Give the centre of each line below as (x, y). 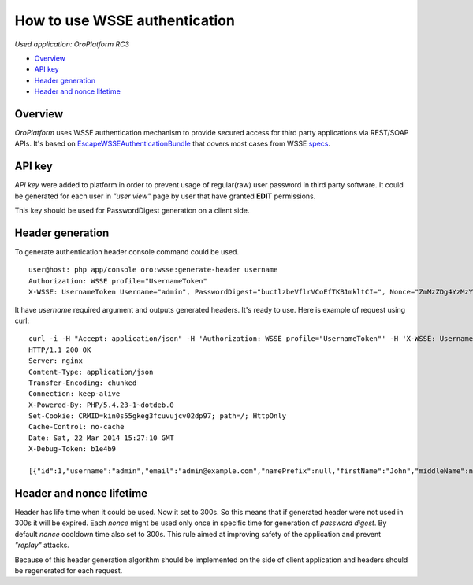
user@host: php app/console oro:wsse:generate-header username (153, 270)
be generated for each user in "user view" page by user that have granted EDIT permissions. (165, 196)
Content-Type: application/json (91, 372)
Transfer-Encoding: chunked (83, 383)
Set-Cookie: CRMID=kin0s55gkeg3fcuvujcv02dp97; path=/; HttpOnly (158, 416)
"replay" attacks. (42, 545)
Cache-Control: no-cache (76, 427)
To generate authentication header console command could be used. (127, 252)
